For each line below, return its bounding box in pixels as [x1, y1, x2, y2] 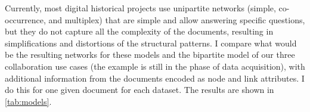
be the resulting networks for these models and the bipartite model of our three [5, 48, 295, 61]
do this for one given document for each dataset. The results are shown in [5, 83, 274, 96]
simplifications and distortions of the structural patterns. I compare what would [5, 36, 297, 49]
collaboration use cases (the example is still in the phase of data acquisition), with [5, 60, 305, 72]
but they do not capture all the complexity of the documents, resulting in [5, 25, 274, 38]
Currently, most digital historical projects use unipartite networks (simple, [5, 2, 276, 14]
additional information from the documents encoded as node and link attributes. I [5, 71, 305, 84]
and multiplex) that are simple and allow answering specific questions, [48, 13, 305, 26]
